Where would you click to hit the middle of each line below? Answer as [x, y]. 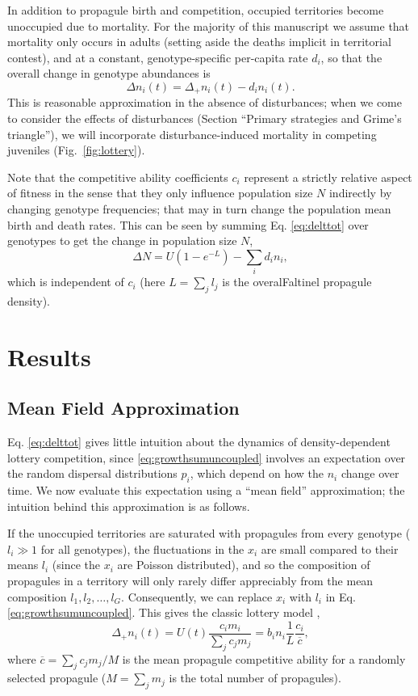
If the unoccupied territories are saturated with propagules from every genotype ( [209, 533]
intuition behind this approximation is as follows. [129, 506]
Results [49, 356]
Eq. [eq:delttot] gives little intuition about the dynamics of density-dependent [199, 442]
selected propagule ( [57, 678]
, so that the [351, 57]
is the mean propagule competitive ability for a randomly [264, 658]
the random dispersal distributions [92, 473]
